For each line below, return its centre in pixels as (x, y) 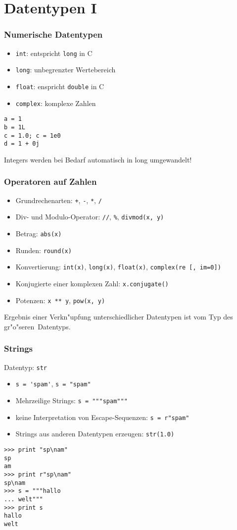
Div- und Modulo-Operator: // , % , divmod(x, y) (90, 217)
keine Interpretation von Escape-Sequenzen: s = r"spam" (102, 417)
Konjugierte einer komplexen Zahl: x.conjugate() (92, 283)
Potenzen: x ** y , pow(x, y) (60, 300)
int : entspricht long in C (54, 53)
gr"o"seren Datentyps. (37, 326)
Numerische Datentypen (53, 34)
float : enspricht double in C (60, 86)
